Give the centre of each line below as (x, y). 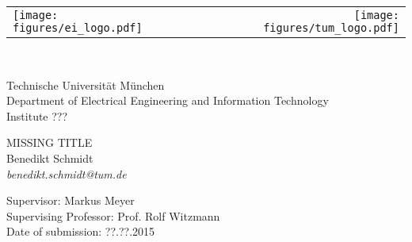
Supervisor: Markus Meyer (71, 200)
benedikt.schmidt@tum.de (67, 173)
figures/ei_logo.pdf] (78, 28)
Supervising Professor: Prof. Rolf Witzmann (113, 215)
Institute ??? (37, 115)
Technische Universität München (86, 85)
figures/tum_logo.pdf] (331, 28)
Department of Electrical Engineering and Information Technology (168, 100)
